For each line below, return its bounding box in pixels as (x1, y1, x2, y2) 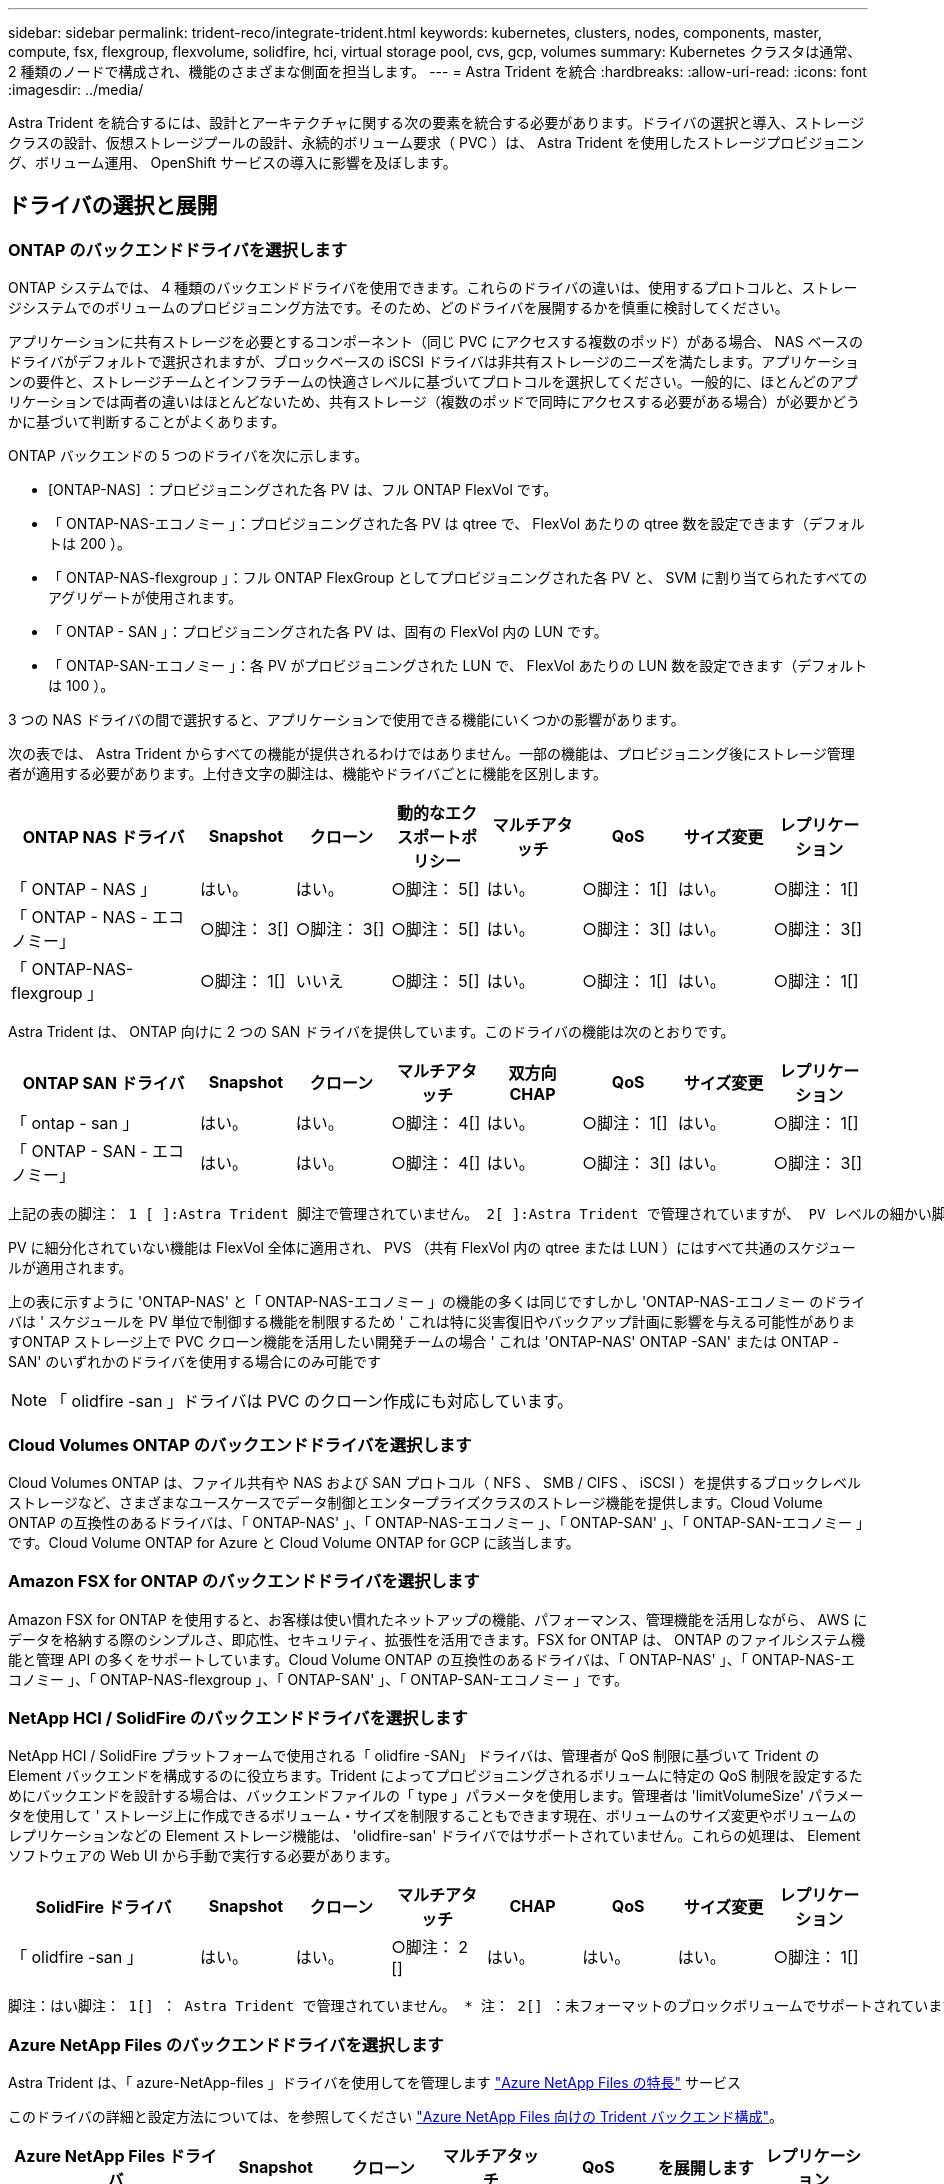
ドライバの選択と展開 (8, 193, 218, 219)
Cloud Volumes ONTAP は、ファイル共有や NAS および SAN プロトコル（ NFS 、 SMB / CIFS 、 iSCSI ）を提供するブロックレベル (8, 1473, 862, 1491)
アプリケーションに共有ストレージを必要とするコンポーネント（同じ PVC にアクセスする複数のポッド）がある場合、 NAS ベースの (8, 333, 863, 351)
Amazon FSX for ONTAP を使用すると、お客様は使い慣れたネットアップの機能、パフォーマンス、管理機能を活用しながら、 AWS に (8, 1610, 868, 1628)
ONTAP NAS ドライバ (22, 827, 185, 848)
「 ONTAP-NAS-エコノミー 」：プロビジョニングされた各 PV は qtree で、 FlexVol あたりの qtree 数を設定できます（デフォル (48, 515, 865, 533)
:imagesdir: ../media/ (8, 81, 144, 98)
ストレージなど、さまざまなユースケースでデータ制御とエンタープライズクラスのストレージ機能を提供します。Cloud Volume (8, 1493, 823, 1511)
